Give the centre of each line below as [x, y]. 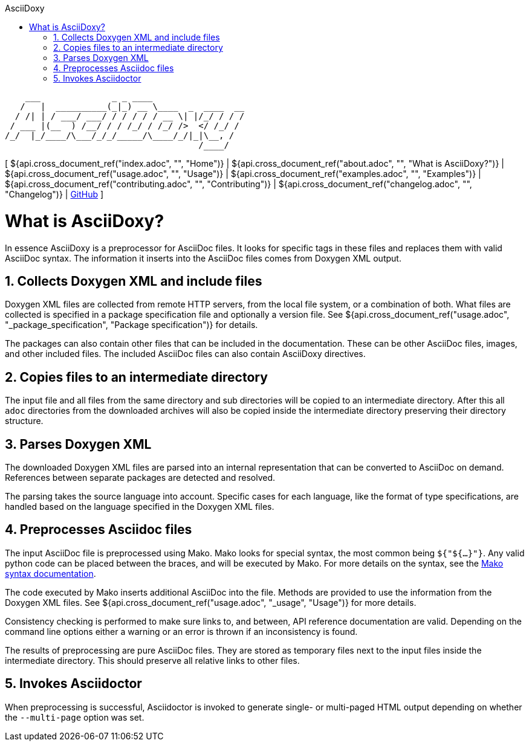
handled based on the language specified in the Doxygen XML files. [140, 507]
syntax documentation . [50, 573]
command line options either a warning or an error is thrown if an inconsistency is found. [181, 631]
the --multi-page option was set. [75, 717]
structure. [24, 421]
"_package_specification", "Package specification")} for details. [131, 325]
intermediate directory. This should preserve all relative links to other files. [152, 660]
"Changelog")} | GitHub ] [54, 194]
